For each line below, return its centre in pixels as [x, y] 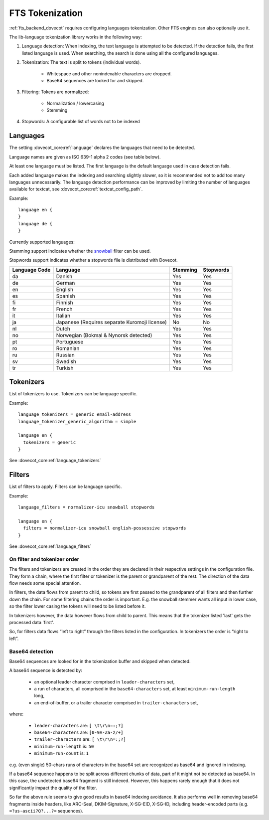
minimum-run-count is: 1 [62, 753]
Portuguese [70, 341]
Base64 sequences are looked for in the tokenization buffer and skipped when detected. [100, 661]
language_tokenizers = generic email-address [75, 414]
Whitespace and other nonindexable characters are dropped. [109, 74]
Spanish [66, 296]
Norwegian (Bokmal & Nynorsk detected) [104, 335]
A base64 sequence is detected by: [46, 670]
